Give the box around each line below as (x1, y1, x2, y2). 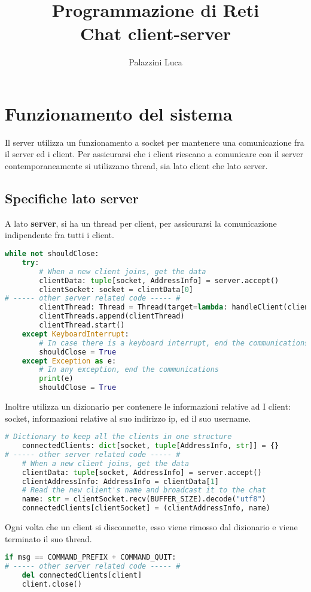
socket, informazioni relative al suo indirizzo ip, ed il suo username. (5, 411, 251, 424)
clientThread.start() (39, 321, 125, 330)
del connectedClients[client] (22, 571, 142, 580)
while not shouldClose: (5, 250, 99, 259)
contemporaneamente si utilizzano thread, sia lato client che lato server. (5, 160, 268, 172)
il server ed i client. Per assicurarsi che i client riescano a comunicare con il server (5, 148, 304, 160)
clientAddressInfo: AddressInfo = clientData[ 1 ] (22, 477, 219, 486)
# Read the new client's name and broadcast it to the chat (22, 486, 266, 495)
